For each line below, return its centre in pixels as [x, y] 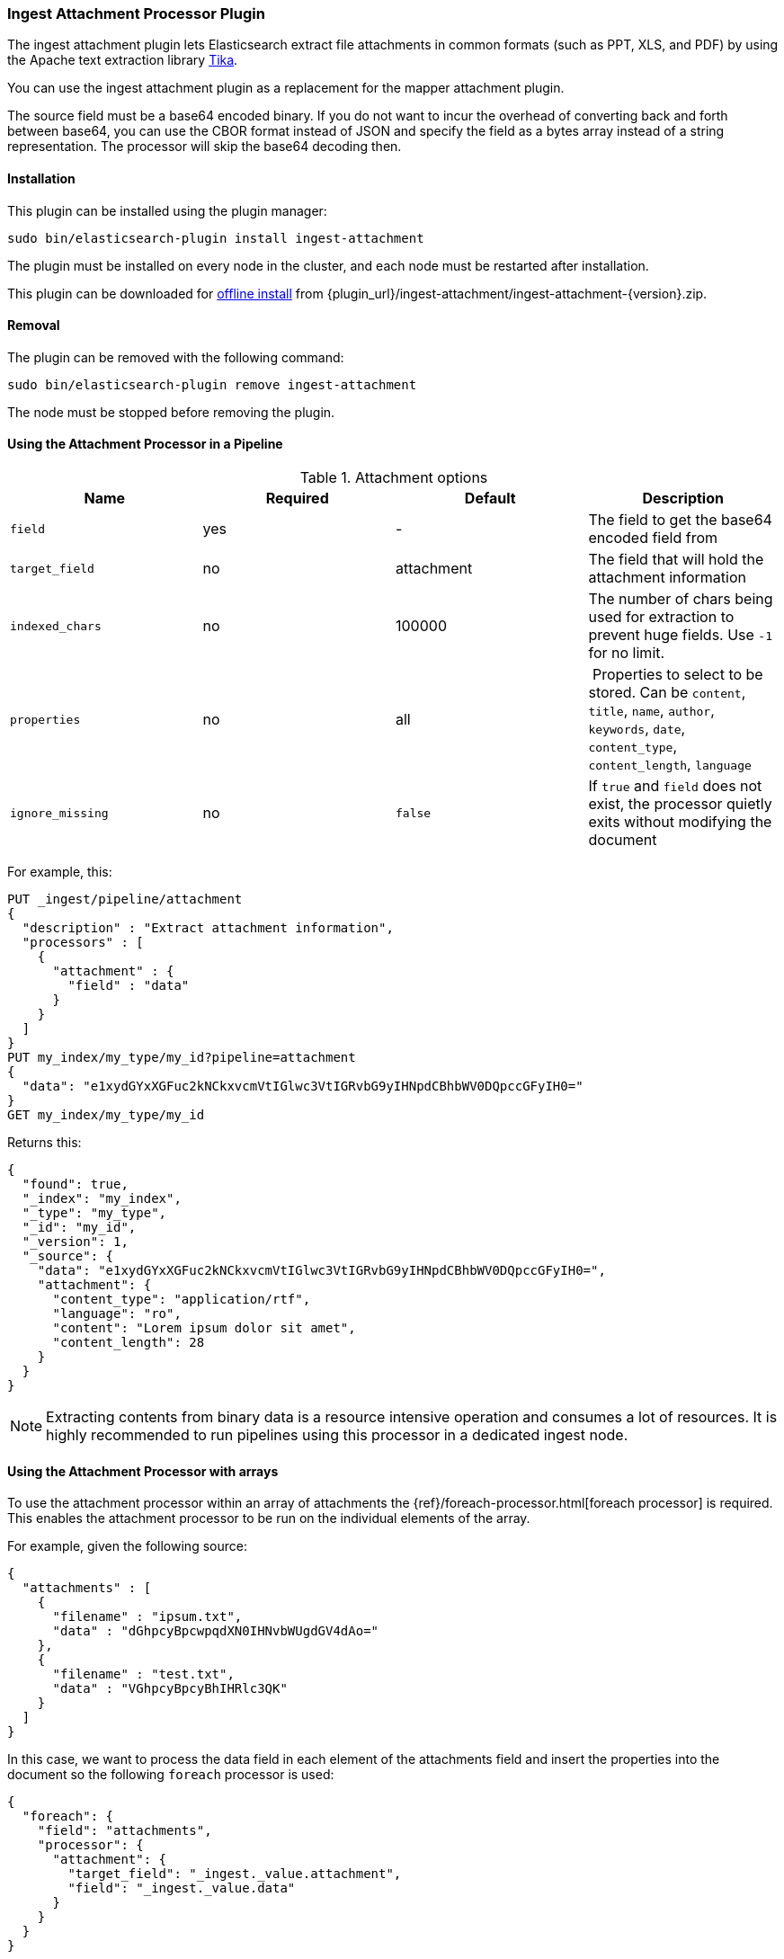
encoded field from [653, 538]
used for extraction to [661, 617]
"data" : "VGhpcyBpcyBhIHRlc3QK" [170, 1689]
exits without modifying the [680, 822]
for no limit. [627, 653]
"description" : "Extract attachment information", [208, 928]
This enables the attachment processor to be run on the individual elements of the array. [269, 1518]
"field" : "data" [129, 986]
